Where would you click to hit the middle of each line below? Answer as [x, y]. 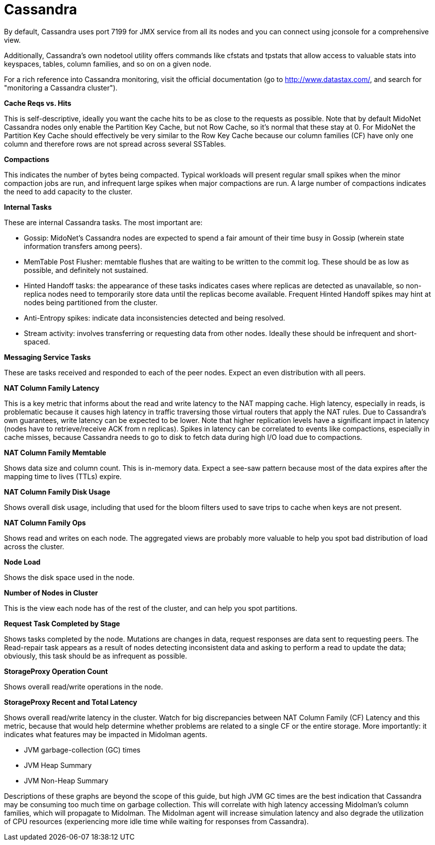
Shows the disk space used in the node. [69, 577]
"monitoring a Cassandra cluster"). [61, 87]
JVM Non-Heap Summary [66, 780]
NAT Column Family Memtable [55, 452]
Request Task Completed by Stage [62, 623]
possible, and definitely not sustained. [86, 270]
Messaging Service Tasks [47, 357]
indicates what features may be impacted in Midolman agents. [106, 734]
